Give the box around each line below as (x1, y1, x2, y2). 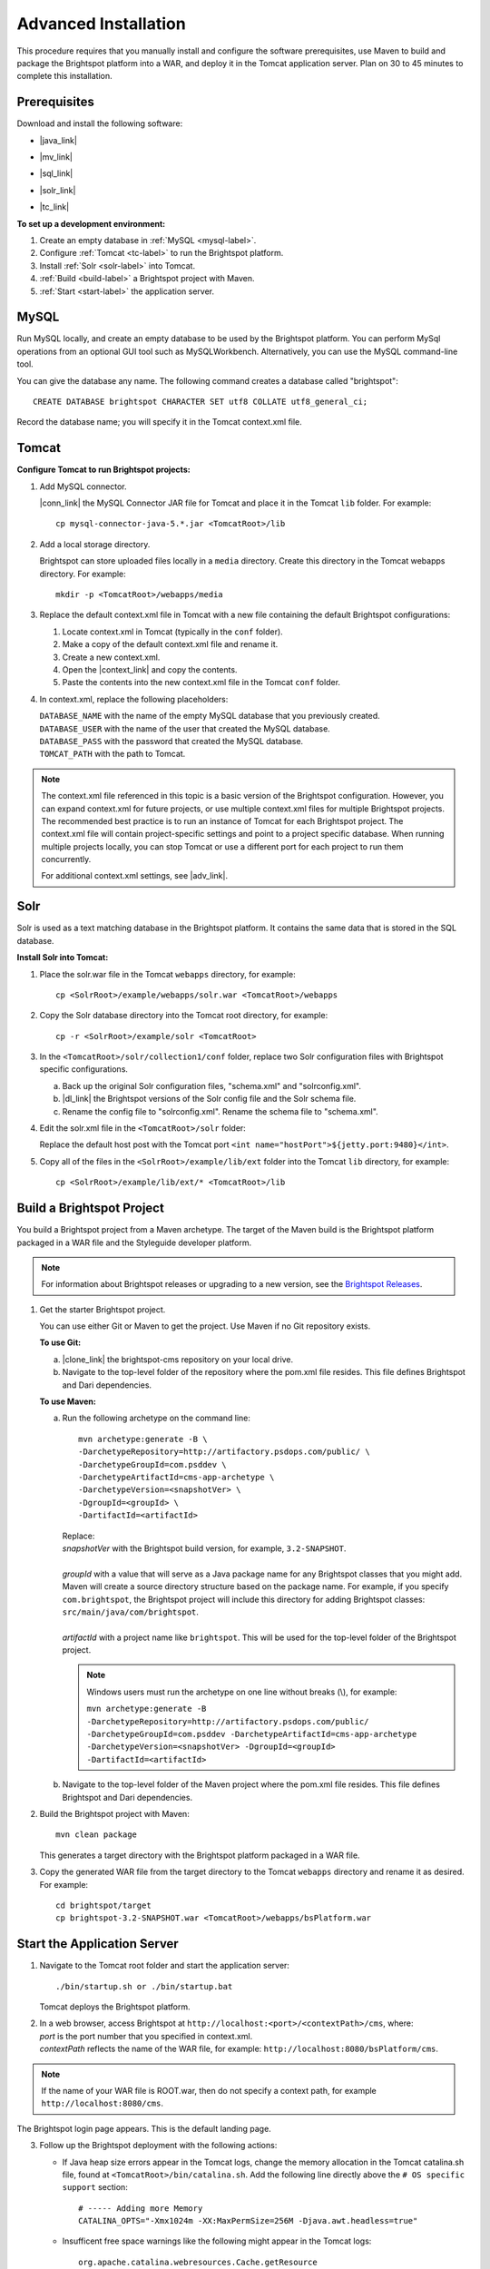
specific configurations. (39, 1064, 129, 1075)
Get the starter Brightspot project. (39, 1303, 166, 1315)
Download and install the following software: (16, 118, 183, 129)
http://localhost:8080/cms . (41, 2097, 163, 2109)
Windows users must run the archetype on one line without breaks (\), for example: (86, 1686, 397, 1697)
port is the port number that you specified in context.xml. (39, 2030, 253, 2041)
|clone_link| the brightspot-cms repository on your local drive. (62, 1353, 294, 1365)
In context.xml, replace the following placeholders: (39, 693, 229, 704)
